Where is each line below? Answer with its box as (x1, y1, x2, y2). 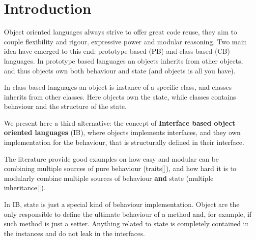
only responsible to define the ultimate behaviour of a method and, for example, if (4, 208, 252, 219)
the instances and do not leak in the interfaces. (4, 228, 145, 238)
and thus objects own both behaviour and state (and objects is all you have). (4, 65, 236, 75)
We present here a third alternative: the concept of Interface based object (4, 117, 235, 128)
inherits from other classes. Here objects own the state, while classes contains (4, 91, 236, 102)
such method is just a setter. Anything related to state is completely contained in (4, 218, 249, 229)
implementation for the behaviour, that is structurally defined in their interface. (4, 137, 244, 147)
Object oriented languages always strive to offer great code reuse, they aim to (4, 27, 237, 37)
